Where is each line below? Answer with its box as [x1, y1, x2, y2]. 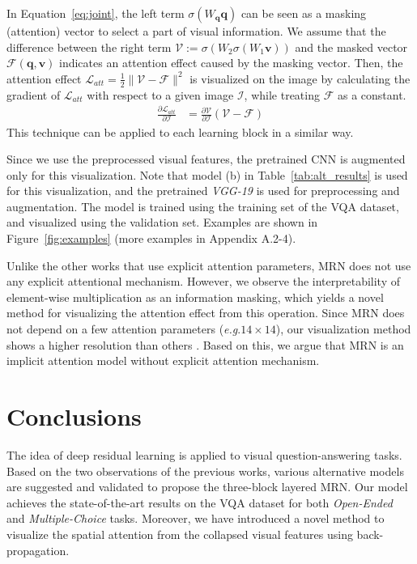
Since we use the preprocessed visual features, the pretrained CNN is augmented [6, 151, 406, 168]
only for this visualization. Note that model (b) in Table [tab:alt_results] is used [6, 166, 408, 183]
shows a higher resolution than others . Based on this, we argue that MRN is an [6, 336, 404, 353]
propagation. [6, 541, 70, 558]
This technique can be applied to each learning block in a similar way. [6, 123, 354, 140]
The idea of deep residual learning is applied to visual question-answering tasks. [6, 446, 402, 463]
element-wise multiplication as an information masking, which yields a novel [6, 288, 384, 305]
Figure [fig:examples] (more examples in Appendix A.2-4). [6, 230, 296, 247]
